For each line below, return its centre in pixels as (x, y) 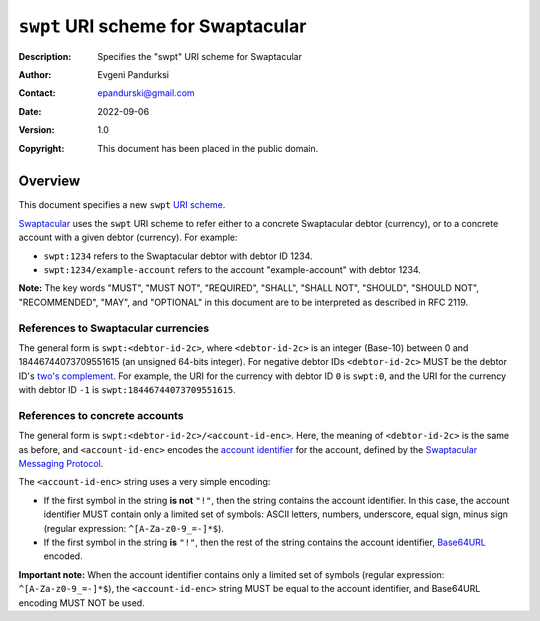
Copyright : (41, 148)
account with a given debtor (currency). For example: (128, 237)
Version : (36, 130)
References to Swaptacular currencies (114, 328)
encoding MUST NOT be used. (81, 602)
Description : (45, 56)
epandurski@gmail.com (146, 93)
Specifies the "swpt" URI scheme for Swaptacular (199, 56)
